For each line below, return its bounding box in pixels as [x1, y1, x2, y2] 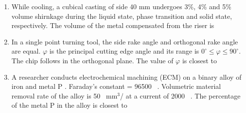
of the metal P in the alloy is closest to [11, 100, 127, 110]
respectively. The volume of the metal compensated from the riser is [11, 20, 214, 30]
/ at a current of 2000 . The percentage [120, 90, 241, 100]
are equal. [11, 46, 41, 56]
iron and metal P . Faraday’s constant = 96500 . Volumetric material [11, 81, 221, 91]
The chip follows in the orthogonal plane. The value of [11, 55, 174, 65]
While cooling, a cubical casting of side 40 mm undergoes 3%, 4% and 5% [11, 1, 231, 11]
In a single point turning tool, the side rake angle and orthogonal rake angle [11, 36, 238, 46]
